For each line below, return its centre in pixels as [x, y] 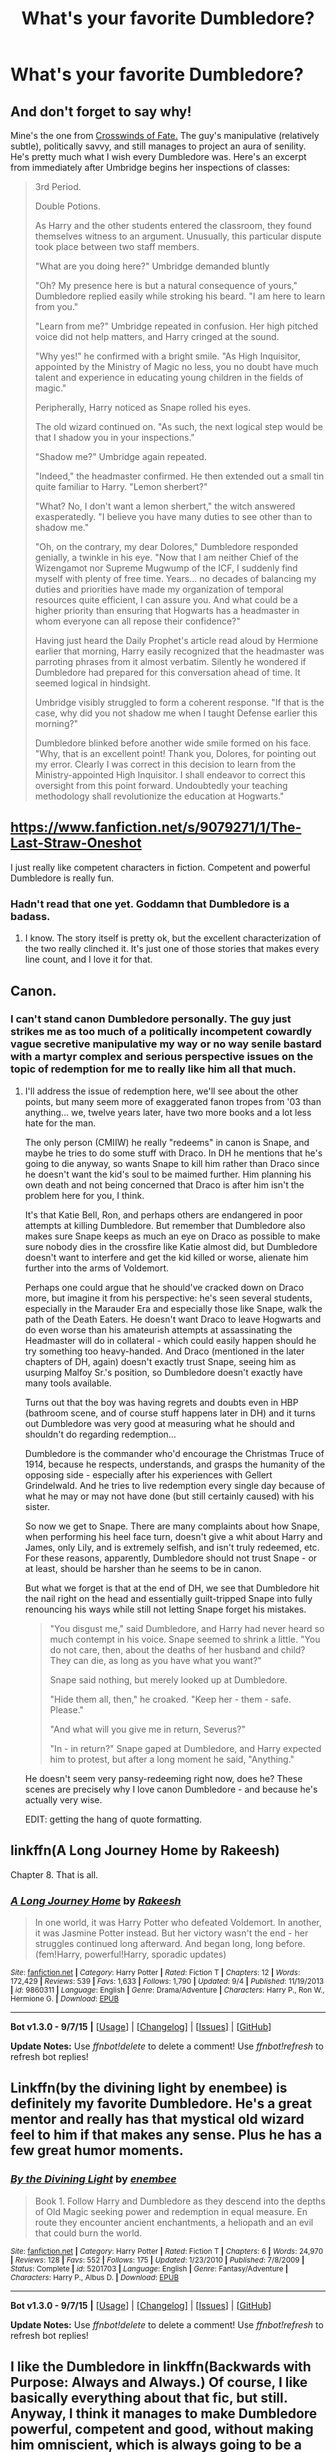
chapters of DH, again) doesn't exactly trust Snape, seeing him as [160, 1361]
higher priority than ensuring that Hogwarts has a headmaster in [167, 610]
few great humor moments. [97, 2150]
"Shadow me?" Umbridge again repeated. [120, 456]
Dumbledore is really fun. [62, 878]
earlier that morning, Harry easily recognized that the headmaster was [179, 651]
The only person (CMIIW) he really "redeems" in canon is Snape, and [167, 1142]
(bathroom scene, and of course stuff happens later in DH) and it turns [170, 1413]
